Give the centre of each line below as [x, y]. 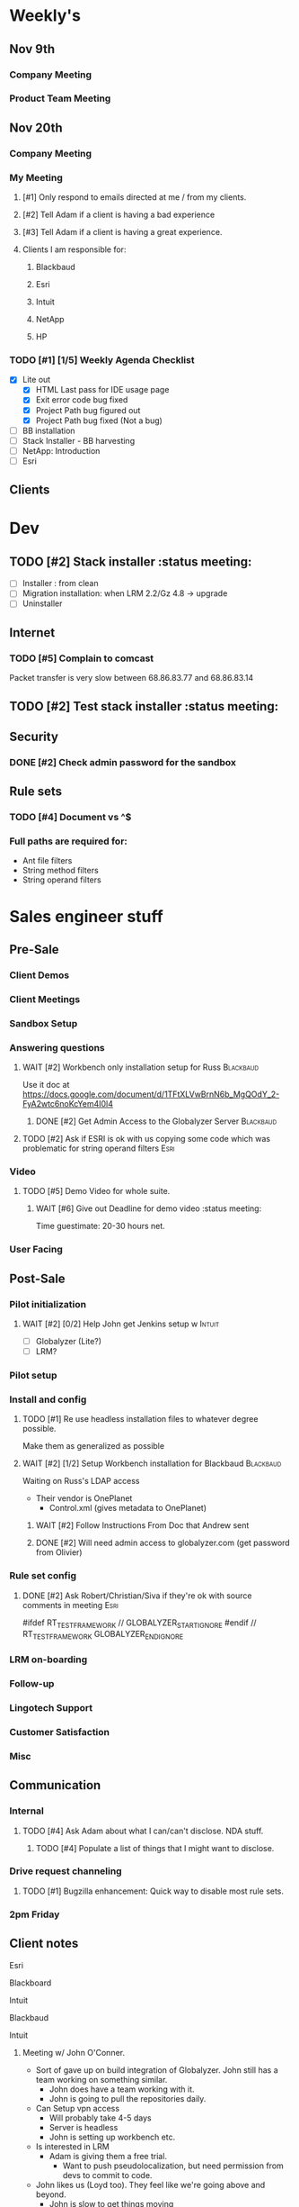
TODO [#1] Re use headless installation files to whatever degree [140, 1419]
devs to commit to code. [107, 2175]
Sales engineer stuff [86, 916]
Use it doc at [46, 1085]
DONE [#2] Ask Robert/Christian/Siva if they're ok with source [137, 1596]
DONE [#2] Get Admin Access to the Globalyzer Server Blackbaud [156, 1121]
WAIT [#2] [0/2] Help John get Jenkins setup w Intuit [121, 1324]
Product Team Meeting [60, 98]
